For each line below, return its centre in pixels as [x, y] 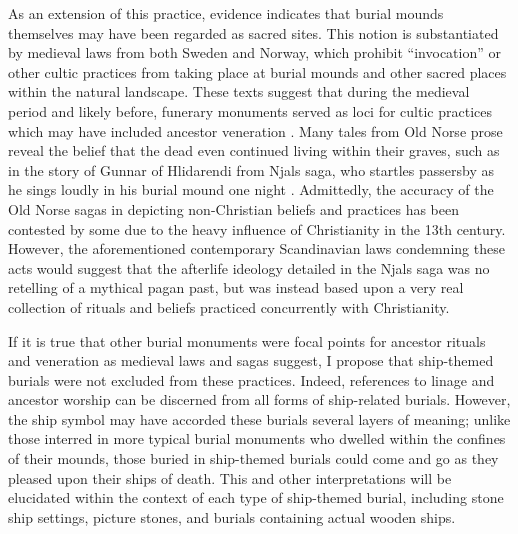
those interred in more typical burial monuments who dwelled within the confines [257, 438]
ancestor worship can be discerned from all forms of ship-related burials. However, [259, 399]
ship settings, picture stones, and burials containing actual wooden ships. [232, 516]
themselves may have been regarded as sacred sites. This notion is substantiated [253, 32]
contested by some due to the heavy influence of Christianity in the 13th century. [257, 228]
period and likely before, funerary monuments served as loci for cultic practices [250, 110]
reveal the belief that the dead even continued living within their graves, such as [254, 150]
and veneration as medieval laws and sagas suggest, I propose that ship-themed [251, 360]
